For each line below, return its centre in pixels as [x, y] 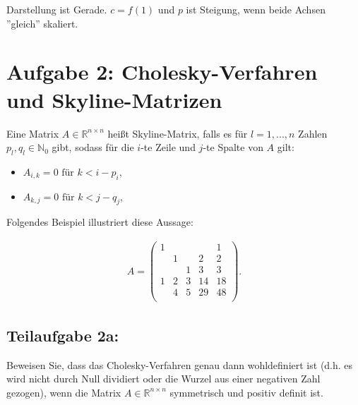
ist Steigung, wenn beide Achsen [256, 9]
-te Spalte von [233, 147]
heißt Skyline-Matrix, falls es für [178, 133]
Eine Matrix [33, 133]
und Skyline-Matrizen [114, 99]
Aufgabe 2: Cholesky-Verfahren [162, 72]
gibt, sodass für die [93, 147]
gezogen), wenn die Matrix [64, 392]
